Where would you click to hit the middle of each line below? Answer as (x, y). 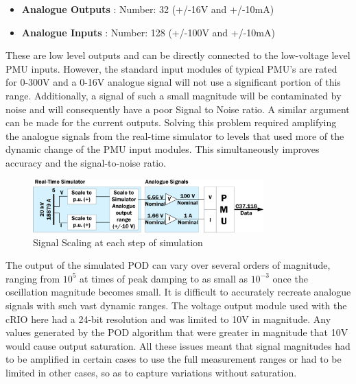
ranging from (33, 278)
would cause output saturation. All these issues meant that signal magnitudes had (178, 345)
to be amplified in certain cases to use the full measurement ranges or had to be (174, 359)
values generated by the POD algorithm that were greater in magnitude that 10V (177, 332)
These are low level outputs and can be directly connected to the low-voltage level (178, 55)
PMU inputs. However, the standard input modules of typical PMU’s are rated (171, 68)
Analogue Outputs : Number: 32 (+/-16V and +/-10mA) (148, 9)
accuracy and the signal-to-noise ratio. (86, 162)
